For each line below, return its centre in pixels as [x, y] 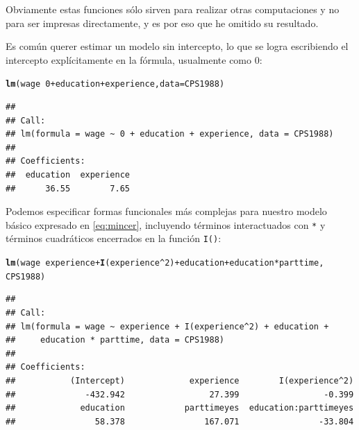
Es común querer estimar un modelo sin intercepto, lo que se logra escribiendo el [177, 46]
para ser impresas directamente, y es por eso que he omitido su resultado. [162, 23]
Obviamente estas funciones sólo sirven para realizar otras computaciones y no [173, 9]
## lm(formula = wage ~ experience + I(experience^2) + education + [167, 326]
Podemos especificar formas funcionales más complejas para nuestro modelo [166, 211]
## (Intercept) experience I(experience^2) [180, 380]
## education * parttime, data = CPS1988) [115, 340]
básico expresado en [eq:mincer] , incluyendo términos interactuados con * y [166, 224]
